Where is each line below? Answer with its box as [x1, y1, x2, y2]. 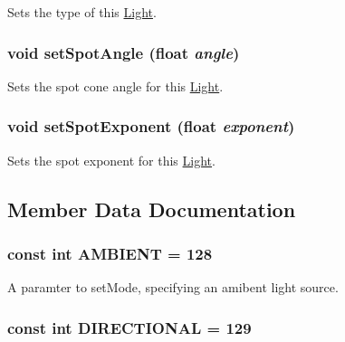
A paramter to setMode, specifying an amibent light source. [7, 278, 339, 297]
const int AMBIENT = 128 [7, 242, 213, 264]
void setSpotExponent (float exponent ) [7, 115, 295, 138]
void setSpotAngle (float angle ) [7, 41, 240, 63]
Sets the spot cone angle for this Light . [7, 76, 224, 95]
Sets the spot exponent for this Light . [7, 150, 216, 169]
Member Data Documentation [7, 195, 296, 223]
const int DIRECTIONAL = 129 [7, 316, 252, 338]
